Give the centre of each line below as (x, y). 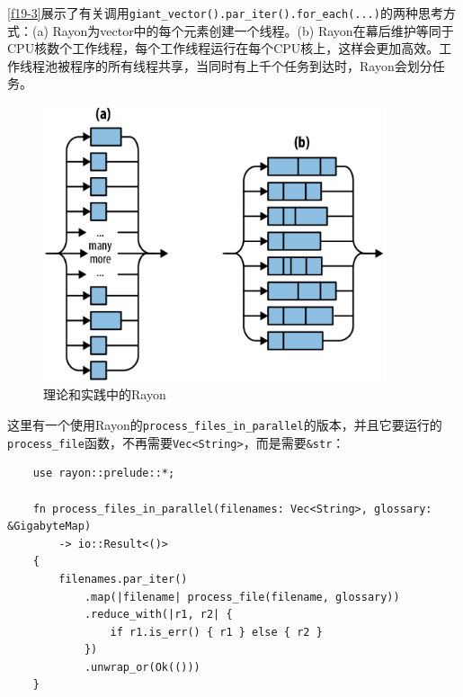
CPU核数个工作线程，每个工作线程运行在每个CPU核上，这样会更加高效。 (223, 48)
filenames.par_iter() (123, 579)
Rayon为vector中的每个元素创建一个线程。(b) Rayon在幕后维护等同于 (253, 30)
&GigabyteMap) (49, 527)
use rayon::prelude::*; (104, 474)
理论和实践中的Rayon (105, 394)
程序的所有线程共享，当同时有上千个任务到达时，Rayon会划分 (251, 65)
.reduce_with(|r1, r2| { (158, 615)
